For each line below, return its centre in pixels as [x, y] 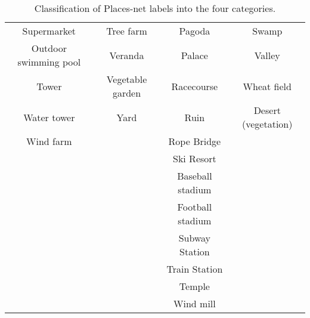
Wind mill [195, 303]
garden [127, 93]
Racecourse [195, 86]
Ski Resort [194, 158]
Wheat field [267, 86]
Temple [194, 286]
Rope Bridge [195, 141]
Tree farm [127, 31]
